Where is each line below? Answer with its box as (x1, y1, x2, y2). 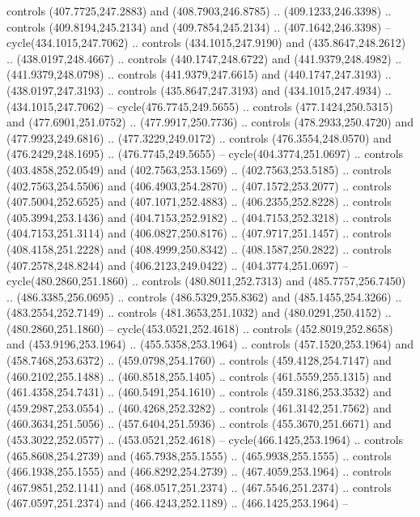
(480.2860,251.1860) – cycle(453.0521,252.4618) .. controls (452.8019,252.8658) (6, 319, 393, 336)
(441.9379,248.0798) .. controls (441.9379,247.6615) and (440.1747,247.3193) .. (6, 66, 392, 83)
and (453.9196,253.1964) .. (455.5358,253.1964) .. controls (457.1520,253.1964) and (6, 335, 414, 352)
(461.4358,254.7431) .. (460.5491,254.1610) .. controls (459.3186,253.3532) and (6, 383, 392, 400)
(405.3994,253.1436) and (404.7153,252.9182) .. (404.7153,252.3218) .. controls (6, 208, 392, 225)
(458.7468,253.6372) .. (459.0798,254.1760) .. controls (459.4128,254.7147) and (6, 352, 392, 369)
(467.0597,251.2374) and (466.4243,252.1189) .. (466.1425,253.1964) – (6, 494, 349, 511)
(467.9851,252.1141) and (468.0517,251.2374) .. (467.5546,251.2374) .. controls (6, 478, 392, 495)
